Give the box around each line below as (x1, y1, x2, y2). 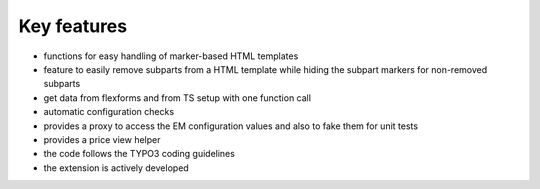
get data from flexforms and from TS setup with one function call (43, 91, 312, 104)
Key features (18, 15, 128, 37)
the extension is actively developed (43, 161, 189, 174)
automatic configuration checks (43, 106, 175, 118)
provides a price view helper (43, 133, 161, 145)
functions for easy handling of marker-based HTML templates (43, 50, 299, 62)
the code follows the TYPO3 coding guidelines (43, 148, 235, 160)
